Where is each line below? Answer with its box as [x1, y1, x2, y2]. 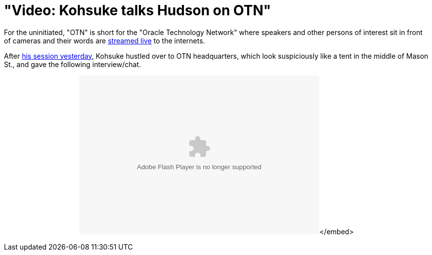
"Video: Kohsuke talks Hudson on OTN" [4, 2, 271, 19]
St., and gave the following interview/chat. [4, 60, 141, 69]
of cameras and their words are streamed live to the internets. [4, 36, 205, 45]
